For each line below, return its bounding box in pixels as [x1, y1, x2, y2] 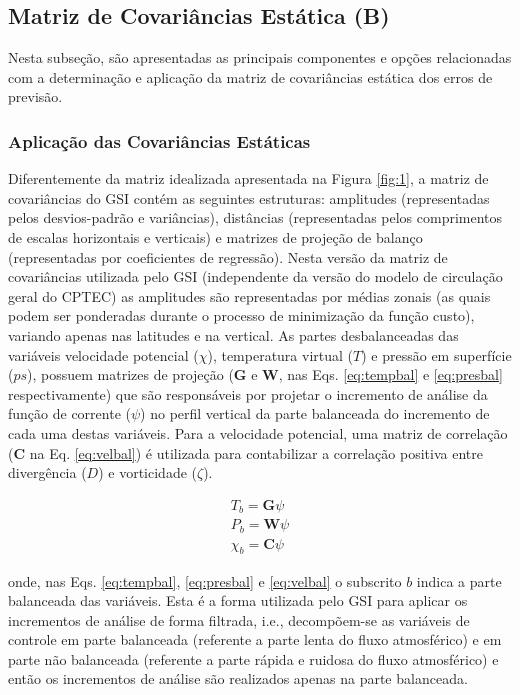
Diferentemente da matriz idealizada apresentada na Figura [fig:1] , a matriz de [8, 168, 489, 189]
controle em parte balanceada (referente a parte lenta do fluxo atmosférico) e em [8, 629, 502, 650]
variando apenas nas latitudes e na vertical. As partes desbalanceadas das [8, 324, 459, 345]
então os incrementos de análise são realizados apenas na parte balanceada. [8, 668, 468, 689]
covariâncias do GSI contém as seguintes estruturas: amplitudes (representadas [8, 187, 490, 208]
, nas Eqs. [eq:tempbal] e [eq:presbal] [278, 364, 503, 385]
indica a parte [416, 570, 502, 591]
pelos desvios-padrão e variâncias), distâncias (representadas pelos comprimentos [8, 207, 503, 228]
